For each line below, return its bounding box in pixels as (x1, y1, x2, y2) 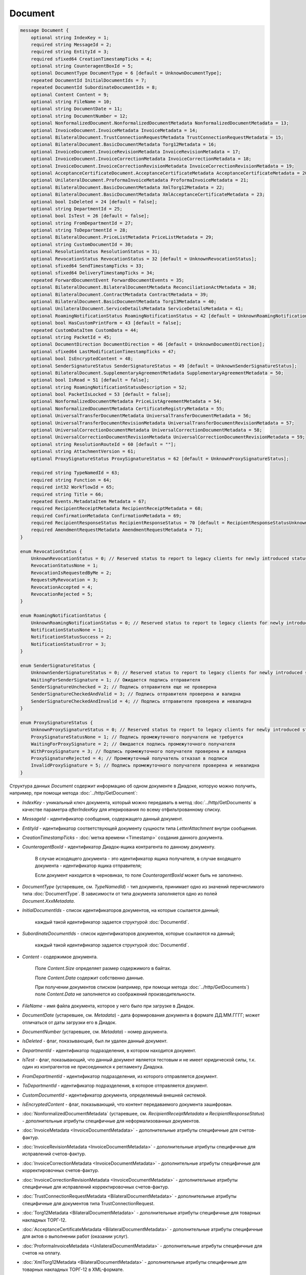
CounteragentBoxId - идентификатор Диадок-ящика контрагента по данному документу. (22, 844, 216, 850)
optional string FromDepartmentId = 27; (31, 220, 134, 226)
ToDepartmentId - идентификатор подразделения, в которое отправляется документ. (22, 1083, 209, 1089)
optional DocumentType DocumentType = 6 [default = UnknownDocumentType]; (31, 70, 222, 76)
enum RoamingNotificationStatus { (20, 613, 107, 619)
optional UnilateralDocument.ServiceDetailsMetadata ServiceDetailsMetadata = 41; (31, 306, 244, 312)
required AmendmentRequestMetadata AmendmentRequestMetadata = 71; (31, 527, 203, 533)
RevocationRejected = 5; (31, 592, 93, 597)
